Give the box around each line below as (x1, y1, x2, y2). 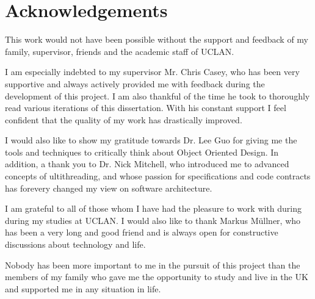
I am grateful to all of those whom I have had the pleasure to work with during (5, 202, 302, 215)
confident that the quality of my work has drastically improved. (5, 113, 242, 126)
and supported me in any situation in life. (5, 282, 161, 295)
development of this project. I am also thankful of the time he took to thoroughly (5, 89, 310, 102)
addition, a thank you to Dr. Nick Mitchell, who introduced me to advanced (5, 157, 289, 170)
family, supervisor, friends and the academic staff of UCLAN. (5, 45, 234, 57)
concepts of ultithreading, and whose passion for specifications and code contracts (5, 170, 311, 182)
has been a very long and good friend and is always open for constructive (5, 226, 278, 239)
